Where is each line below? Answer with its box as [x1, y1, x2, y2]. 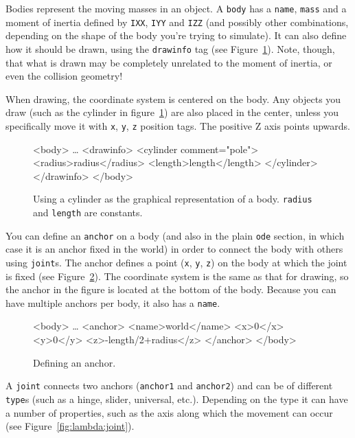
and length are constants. [33, 205, 143, 220]
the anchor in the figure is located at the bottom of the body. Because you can [5, 282, 336, 297]
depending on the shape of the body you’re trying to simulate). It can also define [5, 28, 347, 43]
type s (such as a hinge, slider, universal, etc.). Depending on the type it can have [5, 391, 348, 406]
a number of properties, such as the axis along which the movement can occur [5, 405, 333, 419]
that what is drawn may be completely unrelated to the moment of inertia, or [5, 55, 332, 69]
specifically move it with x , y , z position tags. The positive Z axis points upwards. [5, 118, 350, 132]
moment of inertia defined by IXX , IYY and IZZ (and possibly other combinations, [5, 14, 349, 29]
